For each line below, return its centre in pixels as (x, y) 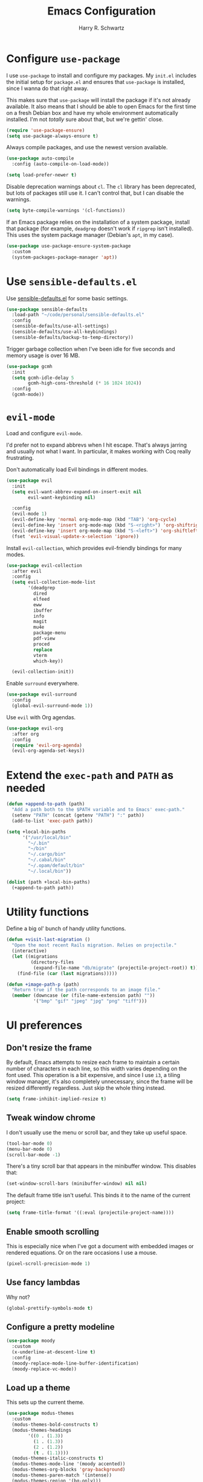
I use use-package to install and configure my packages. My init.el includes (101, 75)
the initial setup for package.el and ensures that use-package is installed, (96, 82)
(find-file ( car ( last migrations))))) (67, 973)
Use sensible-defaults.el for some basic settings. (67, 298)
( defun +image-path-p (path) (43, 984)
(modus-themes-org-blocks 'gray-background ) (69, 1470)
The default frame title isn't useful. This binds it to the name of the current (98, 1196)
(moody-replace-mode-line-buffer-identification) (75, 1363)
